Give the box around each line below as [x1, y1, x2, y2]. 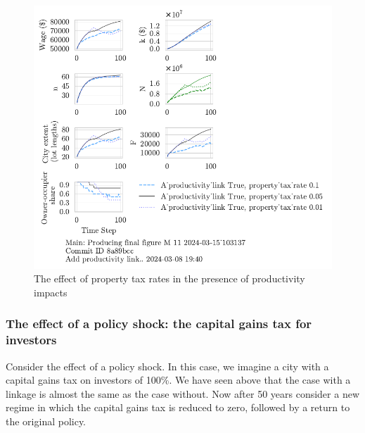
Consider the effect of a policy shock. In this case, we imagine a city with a [6, 358, 329, 373]
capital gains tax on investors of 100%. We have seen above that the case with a [6, 372, 351, 387]
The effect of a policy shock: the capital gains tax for [6, 315, 312, 332]
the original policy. [6, 414, 87, 428]
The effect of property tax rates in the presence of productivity [34, 271, 305, 286]
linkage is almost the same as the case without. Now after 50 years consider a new [6, 386, 360, 401]
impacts [34, 284, 68, 299]
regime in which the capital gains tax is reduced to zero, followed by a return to [6, 400, 350, 415]
